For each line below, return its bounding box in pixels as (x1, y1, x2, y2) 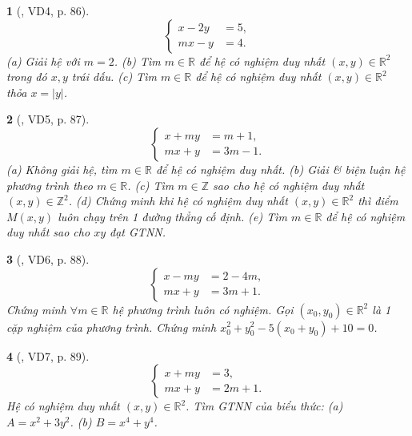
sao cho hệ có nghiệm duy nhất (212, 176, 365, 193)
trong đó (6, 68, 47, 85)
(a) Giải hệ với (6, 52, 80, 69)
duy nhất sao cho (6, 224, 90, 240)
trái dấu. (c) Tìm (71, 68, 157, 85)
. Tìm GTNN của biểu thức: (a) (186, 398, 343, 414)
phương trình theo (6, 176, 93, 193)
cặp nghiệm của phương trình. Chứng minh (6, 318, 217, 335)
